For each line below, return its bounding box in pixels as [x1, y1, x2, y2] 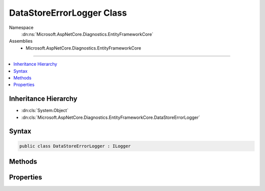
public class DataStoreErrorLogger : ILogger [19, 143, 131, 149]
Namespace [9, 25, 34, 30]
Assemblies [9, 38, 33, 44]
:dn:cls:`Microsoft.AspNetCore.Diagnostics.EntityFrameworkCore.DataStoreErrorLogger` [21, 114, 200, 120]
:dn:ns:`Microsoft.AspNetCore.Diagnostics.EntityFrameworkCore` [21, 31, 154, 37]
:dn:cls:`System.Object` [21, 108, 69, 113]
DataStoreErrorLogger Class [9, 7, 127, 18]
